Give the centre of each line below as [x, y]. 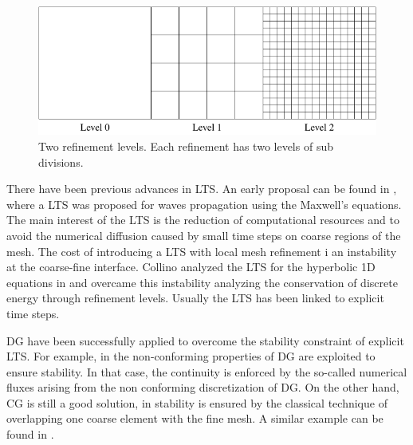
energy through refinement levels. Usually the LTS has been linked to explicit [195, 298]
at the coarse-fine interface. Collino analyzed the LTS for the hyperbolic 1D [191, 267]
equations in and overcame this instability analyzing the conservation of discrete [202, 282]
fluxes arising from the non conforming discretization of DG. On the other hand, [203, 387]
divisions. [61, 161]
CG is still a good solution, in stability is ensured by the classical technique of [197, 402]
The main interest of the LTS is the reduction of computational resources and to [203, 220]
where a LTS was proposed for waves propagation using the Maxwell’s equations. [204, 204]
